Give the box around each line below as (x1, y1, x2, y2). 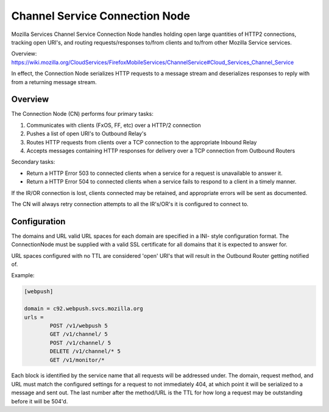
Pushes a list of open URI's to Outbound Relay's (26, 130, 147, 137)
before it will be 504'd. (11, 397, 68, 405)
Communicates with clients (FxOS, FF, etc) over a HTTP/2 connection (26, 121, 201, 129)
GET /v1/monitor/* (49, 357, 105, 363)
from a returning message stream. (11, 78, 97, 85)
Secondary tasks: (11, 158, 55, 166)
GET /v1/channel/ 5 (49, 331, 108, 338)
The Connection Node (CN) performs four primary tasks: (11, 110, 154, 118)
